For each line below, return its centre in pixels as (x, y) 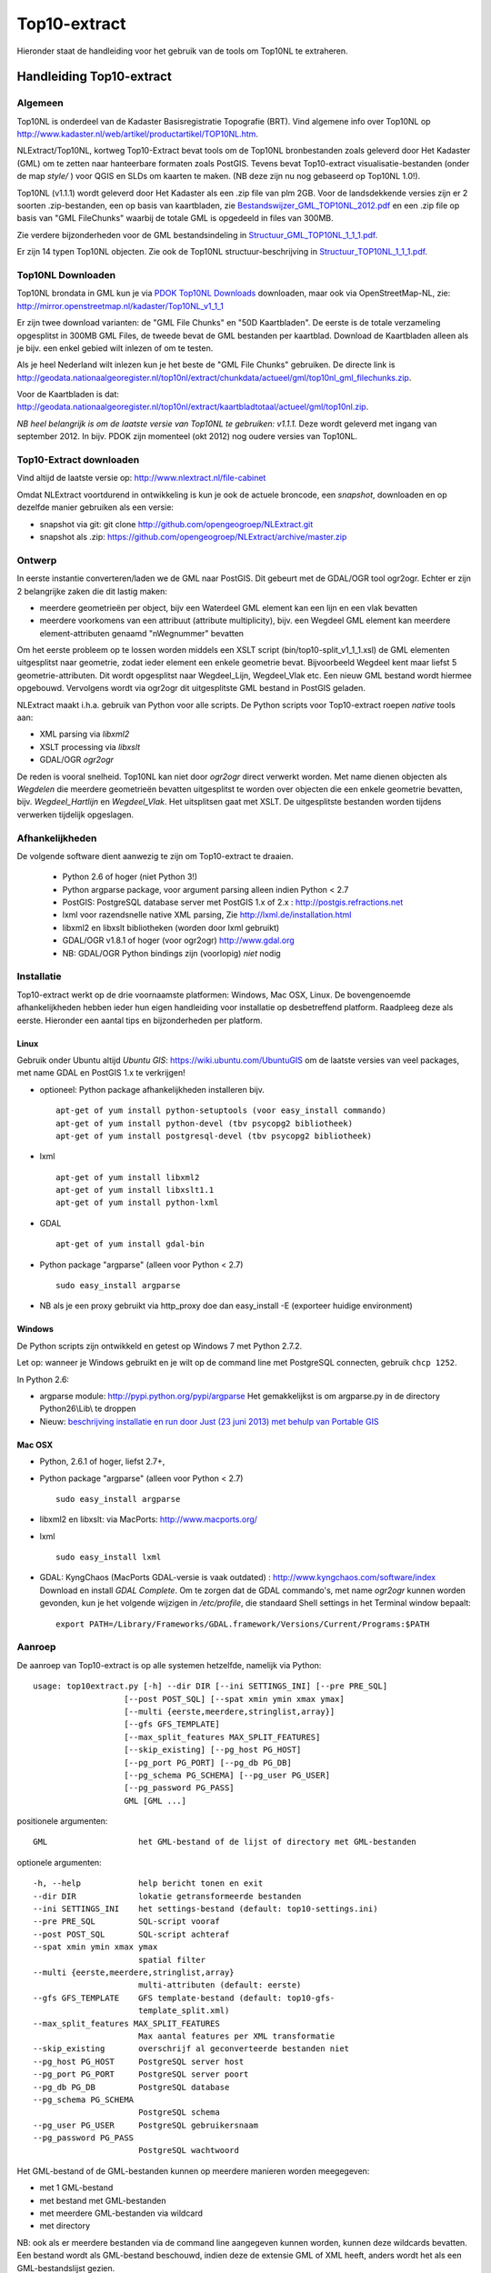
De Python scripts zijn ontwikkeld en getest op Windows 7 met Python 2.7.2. (160, 1346)
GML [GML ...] (155, 1801)
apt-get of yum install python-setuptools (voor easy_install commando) (221, 1111)
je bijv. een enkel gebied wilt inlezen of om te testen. (115, 348)
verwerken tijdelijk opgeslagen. (75, 815)
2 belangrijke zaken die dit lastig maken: (92, 591)
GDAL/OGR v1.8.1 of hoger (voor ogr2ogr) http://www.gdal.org (178, 940)
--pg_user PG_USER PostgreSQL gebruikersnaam (146, 2125)
